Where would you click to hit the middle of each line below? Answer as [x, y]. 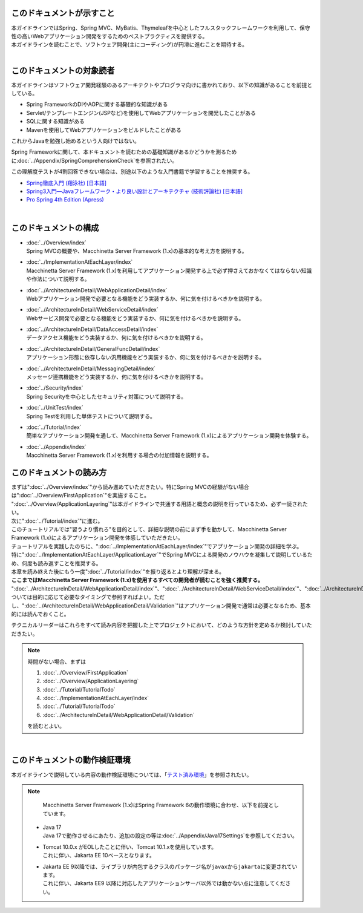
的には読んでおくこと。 [40, 614]
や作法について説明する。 [58, 279]
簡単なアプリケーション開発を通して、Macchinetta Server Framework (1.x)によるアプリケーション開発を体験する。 [169, 436]
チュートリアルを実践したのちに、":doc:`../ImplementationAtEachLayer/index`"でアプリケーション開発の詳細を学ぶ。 [157, 546]
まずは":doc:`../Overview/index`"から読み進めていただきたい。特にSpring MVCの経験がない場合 [130, 487]
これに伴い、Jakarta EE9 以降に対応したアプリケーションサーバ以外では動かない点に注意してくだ [164, 883]
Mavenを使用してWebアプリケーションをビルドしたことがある [104, 129]
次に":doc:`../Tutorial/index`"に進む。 [57, 521]
